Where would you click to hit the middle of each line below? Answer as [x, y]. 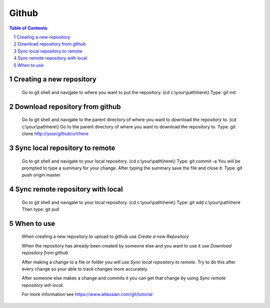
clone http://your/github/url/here [55, 134]
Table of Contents [28, 28]
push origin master [41, 175]
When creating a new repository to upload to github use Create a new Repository [105, 236]
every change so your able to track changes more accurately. [85, 269]
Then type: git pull [40, 209]
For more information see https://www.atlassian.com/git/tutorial [87, 294]
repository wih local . [43, 285]
